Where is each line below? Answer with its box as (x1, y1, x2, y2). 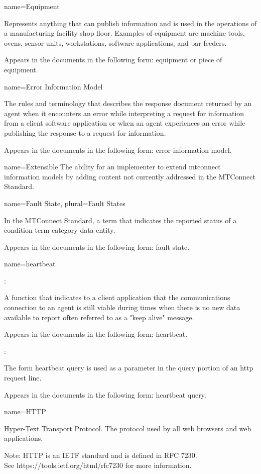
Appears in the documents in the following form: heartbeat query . (4, 389, 206, 400)
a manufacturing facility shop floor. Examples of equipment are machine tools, (4, 28, 245, 38)
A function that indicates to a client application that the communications (4, 292, 230, 303)
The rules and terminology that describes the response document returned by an (4, 98, 252, 109)
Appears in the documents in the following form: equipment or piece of (4, 54, 222, 65)
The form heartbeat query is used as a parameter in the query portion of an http (4, 362, 253, 373)
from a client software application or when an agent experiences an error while (4, 118, 245, 128)
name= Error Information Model (4, 81, 103, 91)
